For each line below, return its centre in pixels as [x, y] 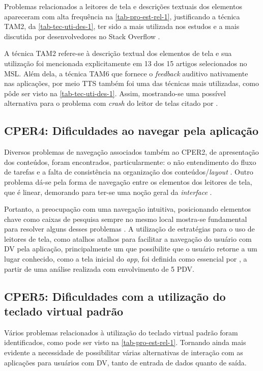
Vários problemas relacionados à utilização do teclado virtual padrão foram [121, 332]
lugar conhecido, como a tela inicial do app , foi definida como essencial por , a [126, 259]
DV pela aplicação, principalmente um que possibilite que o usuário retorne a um [131, 249]
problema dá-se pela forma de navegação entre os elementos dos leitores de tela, [128, 181]
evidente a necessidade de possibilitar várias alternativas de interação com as [124, 352]
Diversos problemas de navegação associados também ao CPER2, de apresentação [131, 152]
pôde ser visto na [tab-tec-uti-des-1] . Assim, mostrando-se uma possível [115, 93]
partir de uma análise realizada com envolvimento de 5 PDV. [99, 268]
